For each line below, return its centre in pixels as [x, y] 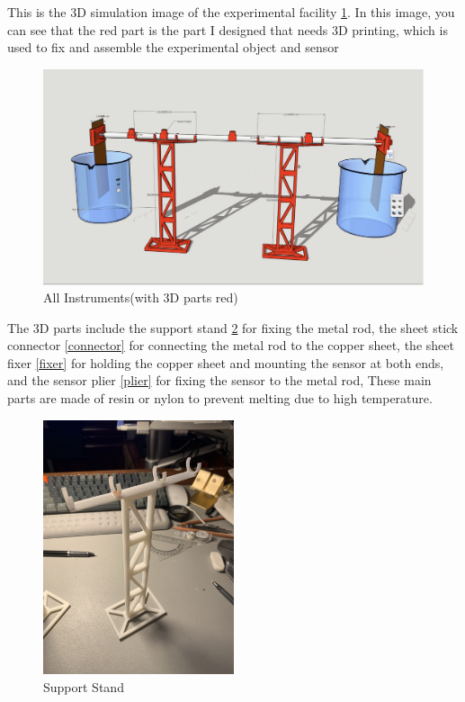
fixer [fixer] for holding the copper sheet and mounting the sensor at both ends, [226, 362]
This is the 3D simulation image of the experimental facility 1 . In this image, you [231, 12]
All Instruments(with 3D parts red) [141, 297]
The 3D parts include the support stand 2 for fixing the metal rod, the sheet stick [233, 327]
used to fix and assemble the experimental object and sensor [173, 47]
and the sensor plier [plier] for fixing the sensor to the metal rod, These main [219, 380]
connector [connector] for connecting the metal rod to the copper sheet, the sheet [231, 345]
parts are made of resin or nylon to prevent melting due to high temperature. [220, 398]
